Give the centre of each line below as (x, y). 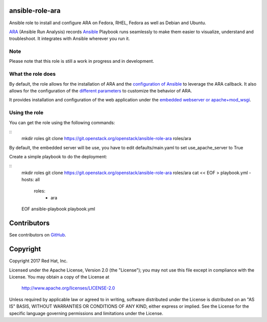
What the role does (32, 74)
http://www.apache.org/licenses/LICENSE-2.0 (68, 288)
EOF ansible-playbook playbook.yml (58, 209)
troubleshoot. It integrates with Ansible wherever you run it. (69, 39)
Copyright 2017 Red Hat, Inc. (38, 261)
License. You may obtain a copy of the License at (59, 277)
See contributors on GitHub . (38, 235)
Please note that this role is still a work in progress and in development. (82, 61)
